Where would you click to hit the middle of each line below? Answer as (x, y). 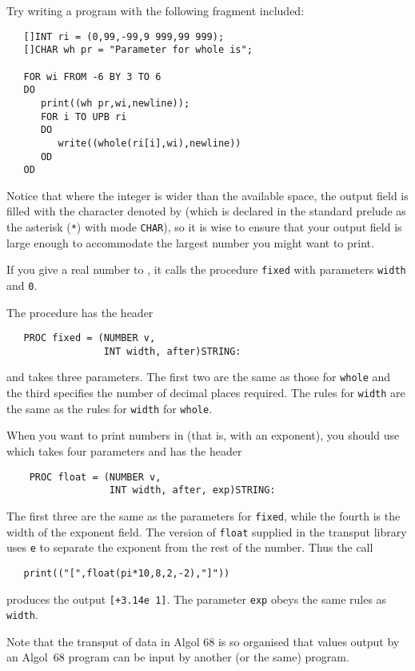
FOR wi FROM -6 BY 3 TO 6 (92, 76)
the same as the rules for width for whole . (110, 408)
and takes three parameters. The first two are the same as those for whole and (199, 377)
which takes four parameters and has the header (124, 451)
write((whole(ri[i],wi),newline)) (150, 143)
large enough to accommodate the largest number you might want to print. (190, 242)
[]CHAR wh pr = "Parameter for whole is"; (138, 50)
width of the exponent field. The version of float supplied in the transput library (207, 531)
